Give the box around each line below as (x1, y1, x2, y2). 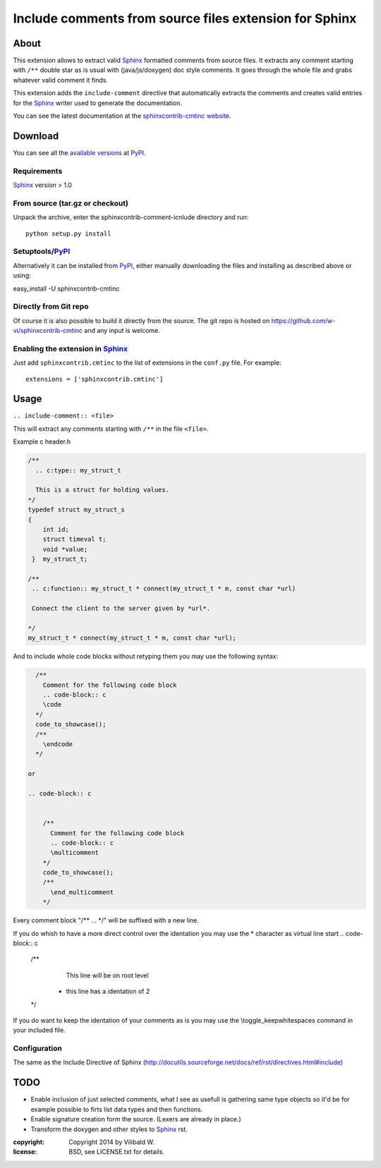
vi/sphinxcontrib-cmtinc (13, 327, 83, 335)
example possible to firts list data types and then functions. (30, 1105, 203, 1114)
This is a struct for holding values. (35, 486, 169, 494)
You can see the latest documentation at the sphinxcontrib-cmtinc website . (13, 111, 232, 120)
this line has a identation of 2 (66, 987, 150, 996)
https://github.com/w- (271, 316, 336, 324)
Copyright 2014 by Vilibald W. (68, 1138, 155, 1146)
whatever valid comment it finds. (13, 75, 109, 84)
